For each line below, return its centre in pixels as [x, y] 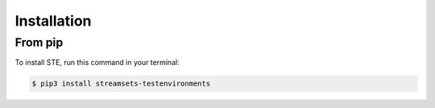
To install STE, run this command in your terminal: [97, 62]
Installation [53, 21]
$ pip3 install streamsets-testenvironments [121, 84]
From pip [39, 42]
